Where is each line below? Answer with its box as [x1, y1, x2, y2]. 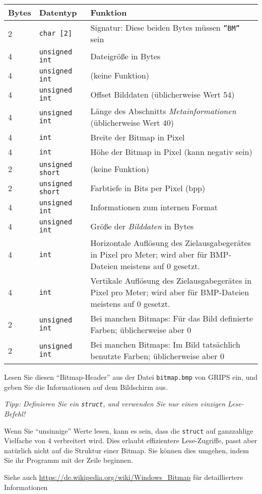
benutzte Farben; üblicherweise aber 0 [90, 350, 224, 362]
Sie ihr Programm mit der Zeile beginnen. [4, 455, 133, 465]
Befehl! [4, 408, 26, 419]
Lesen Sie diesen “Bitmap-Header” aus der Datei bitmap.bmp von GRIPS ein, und [4, 372, 258, 382]
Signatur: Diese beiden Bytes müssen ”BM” [90, 22, 240, 33]
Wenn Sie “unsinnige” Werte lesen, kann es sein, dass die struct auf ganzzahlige [4, 425, 253, 436]
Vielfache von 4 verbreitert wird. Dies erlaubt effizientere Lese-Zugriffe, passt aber [4, 435, 257, 446]
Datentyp [39, 7, 77, 18]
